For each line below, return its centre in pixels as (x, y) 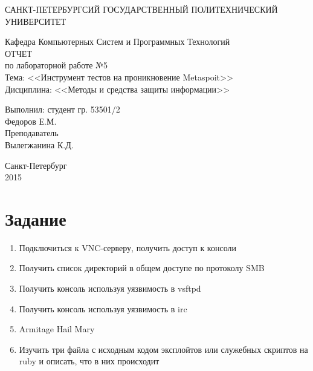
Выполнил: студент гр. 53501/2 (63, 109)
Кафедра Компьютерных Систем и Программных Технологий (118, 41)
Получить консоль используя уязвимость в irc (103, 308)
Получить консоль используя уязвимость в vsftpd (110, 288)
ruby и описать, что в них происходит (89, 361)
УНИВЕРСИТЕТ (36, 21)
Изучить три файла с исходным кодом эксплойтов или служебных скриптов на (163, 349)
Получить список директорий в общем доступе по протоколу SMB (142, 268)
